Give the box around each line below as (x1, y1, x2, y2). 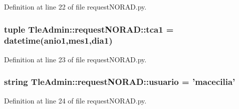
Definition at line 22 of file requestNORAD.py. (4, 2, 147, 12)
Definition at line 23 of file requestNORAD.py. (4, 54, 147, 64)
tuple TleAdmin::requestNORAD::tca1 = (4, 23, 174, 35)
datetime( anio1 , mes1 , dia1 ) (4, 34, 113, 47)
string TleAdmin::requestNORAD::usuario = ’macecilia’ (4, 75, 235, 88)
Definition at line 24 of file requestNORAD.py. (4, 95, 147, 105)
